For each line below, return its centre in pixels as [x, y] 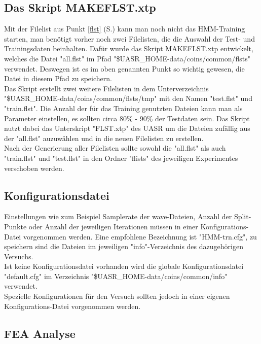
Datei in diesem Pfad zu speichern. [58, 78]
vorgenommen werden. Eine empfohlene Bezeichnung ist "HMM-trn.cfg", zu [140, 236]
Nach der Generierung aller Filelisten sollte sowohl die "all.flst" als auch [115, 148]
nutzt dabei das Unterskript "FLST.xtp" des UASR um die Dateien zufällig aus [127, 128]
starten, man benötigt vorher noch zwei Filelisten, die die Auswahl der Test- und [129, 38]
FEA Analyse [40, 333]
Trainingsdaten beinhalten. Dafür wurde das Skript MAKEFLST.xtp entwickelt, [129, 48]
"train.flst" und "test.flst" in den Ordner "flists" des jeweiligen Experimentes [121, 158]
